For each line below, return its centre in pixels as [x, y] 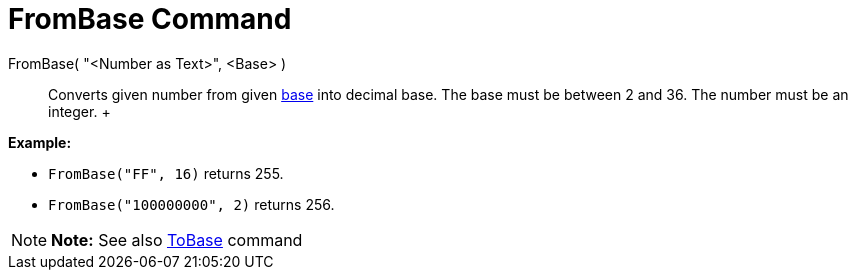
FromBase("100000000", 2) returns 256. [191, 204]
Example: [40, 142]
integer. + [79, 111]
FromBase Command [150, 19]
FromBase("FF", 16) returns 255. [166, 173]
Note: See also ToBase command [177, 239]
